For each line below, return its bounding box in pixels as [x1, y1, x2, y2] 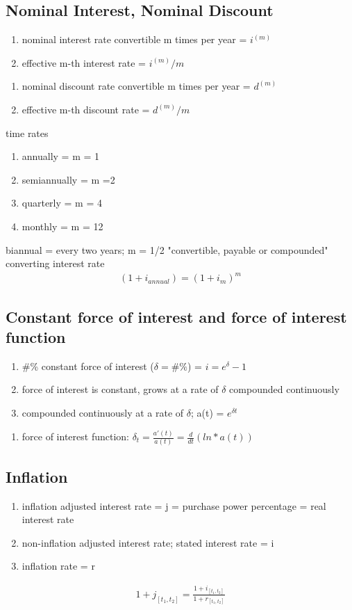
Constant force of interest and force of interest [6, 305, 347, 327]
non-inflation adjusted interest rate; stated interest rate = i [22, 535, 274, 549]
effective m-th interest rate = [22, 55, 146, 70]
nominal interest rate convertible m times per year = [22, 32, 247, 47]
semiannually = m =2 [22, 172, 115, 186]
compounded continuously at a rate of [22, 406, 184, 420]
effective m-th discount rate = [22, 102, 150, 116]
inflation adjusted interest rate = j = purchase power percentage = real [22, 498, 326, 513]
